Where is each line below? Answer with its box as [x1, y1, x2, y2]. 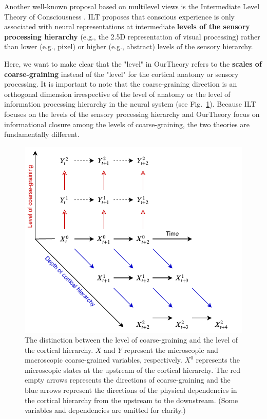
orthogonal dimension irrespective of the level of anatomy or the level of [4, 88, 231, 99]
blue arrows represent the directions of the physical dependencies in [25, 385, 237, 395]
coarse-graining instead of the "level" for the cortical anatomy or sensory [4, 68, 239, 79]
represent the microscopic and [124, 344, 218, 355]
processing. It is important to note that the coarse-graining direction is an [4, 78, 237, 89]
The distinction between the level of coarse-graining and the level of [25, 334, 238, 345]
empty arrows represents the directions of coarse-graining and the [25, 374, 231, 385]
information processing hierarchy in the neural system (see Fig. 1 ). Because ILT [4, 98, 256, 109]
